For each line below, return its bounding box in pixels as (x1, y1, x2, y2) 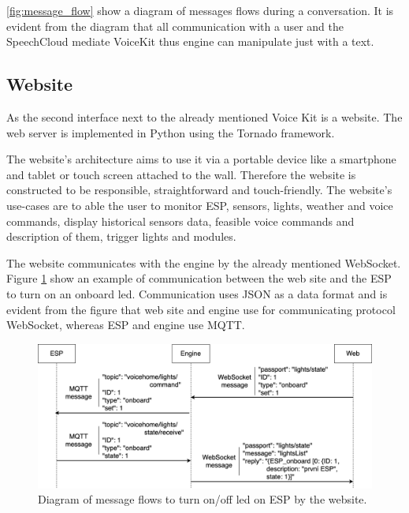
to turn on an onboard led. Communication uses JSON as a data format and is (6, 285, 388, 301)
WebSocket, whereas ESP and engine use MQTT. (6, 316, 245, 333)
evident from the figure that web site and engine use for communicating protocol (6, 301, 396, 317)
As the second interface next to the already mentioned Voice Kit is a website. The (6, 108, 403, 125)
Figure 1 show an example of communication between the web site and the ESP (6, 270, 392, 286)
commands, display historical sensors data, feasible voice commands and (6, 212, 355, 229)
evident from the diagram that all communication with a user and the (6, 17, 344, 34)
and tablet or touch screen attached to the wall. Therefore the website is (6, 166, 356, 182)
